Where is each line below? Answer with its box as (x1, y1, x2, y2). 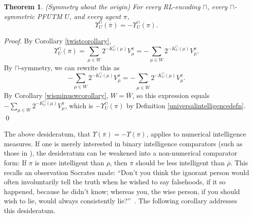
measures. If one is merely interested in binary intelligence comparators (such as (4, 138, 243, 148)
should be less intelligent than (136, 158, 225, 168)
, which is (65, 100, 93, 110)
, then (110, 158, 127, 168)
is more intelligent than (35, 158, 105, 168)
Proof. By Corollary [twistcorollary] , (4, 35, 111, 45)
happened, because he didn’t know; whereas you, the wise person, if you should (4, 186, 240, 196)
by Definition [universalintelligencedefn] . (126, 100, 246, 110)
